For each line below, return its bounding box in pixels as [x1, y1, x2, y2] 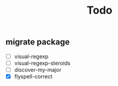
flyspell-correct [14, 72, 53, 80]
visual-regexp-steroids [14, 59, 71, 66]
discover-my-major [14, 66, 62, 73]
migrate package [5, 37, 70, 47]
